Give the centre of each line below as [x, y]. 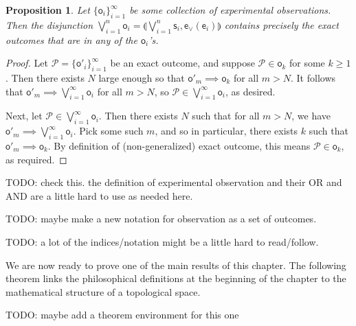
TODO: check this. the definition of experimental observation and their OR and [174, 182]
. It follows [313, 77]
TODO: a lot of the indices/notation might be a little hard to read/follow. [162, 241]
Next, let [24, 116]
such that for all [226, 116]
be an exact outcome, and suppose [182, 63]
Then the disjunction [49, 24]
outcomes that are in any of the [71, 39]
